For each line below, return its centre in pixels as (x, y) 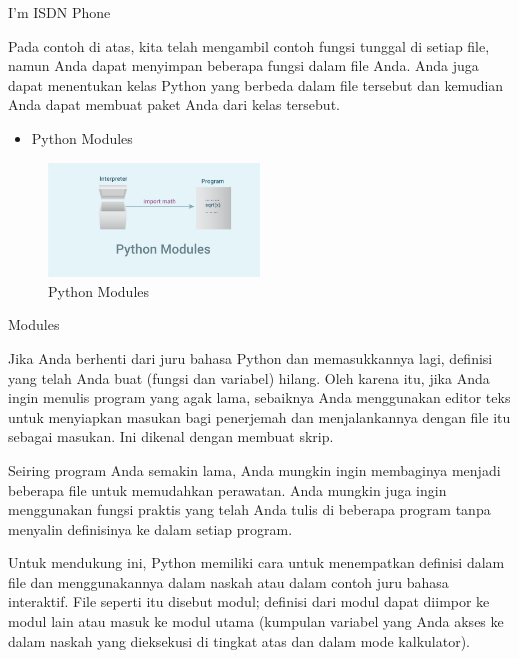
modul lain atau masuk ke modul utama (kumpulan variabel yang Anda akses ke (256, 621)
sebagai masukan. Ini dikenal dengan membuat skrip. (171, 436)
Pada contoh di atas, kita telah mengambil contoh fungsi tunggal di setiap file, (249, 45)
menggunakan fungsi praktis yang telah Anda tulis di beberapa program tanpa (249, 509)
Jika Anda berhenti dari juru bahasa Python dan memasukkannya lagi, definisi (250, 357)
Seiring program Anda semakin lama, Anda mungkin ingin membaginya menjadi (254, 469)
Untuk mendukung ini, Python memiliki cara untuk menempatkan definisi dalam (256, 562)
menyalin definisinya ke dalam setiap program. (150, 528)
